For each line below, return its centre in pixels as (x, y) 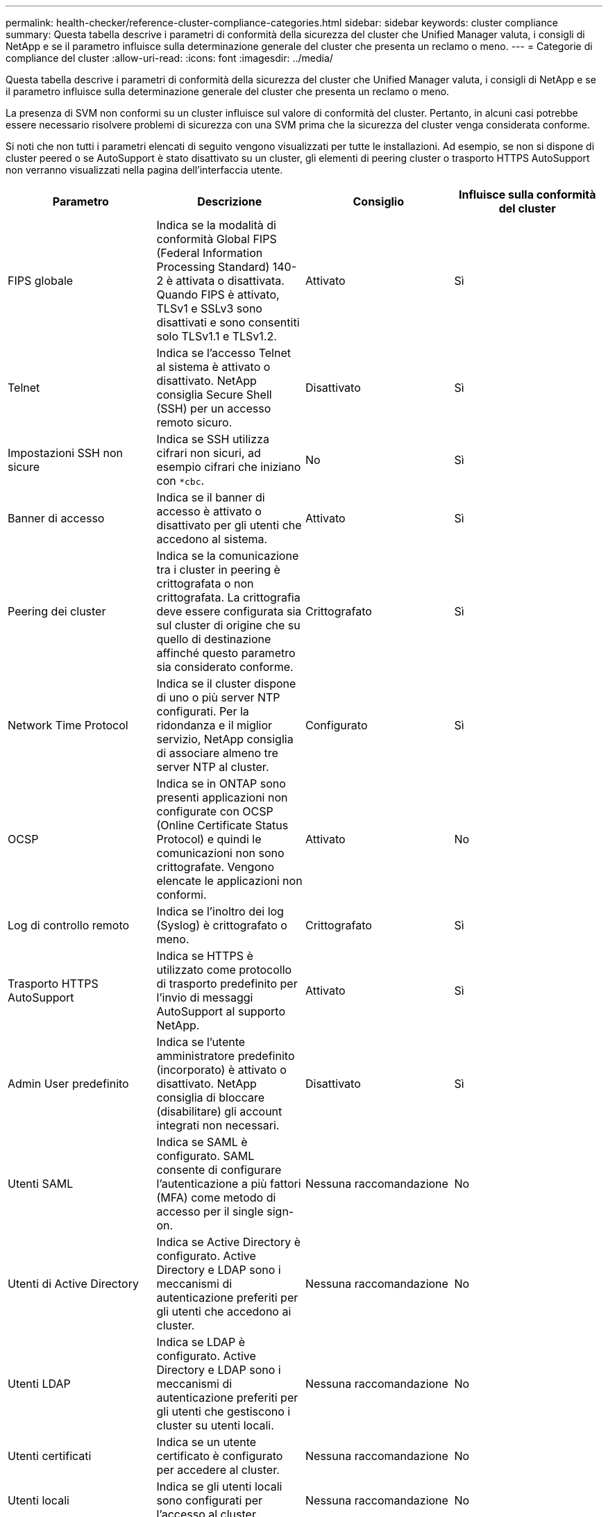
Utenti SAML (41, 1184)
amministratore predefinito (226, 1056)
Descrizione (230, 201)
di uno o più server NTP (218, 697)
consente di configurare (219, 1170)
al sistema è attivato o (213, 367)
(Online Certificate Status (222, 825)
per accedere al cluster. (218, 1470)
